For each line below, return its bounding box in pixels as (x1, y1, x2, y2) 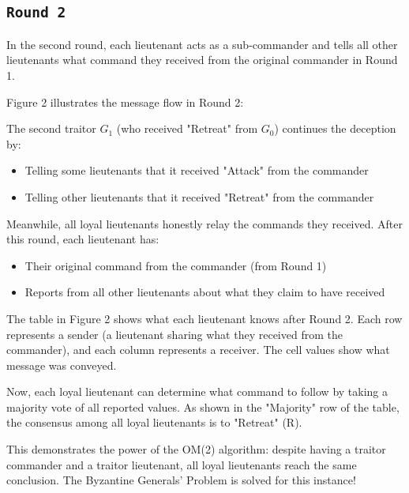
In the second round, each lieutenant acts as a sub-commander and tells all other (6, 36, 398, 52)
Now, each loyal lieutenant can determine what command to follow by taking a (6, 383, 388, 400)
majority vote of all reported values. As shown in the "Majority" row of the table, (6, 398, 400, 415)
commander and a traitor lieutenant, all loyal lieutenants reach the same (6, 456, 357, 472)
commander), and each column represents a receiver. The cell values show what (6, 341, 390, 358)
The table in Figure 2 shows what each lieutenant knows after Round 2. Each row (6, 310, 403, 326)
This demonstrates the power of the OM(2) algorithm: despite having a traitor (6, 441, 386, 457)
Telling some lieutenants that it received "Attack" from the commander (24, 162, 369, 179)
